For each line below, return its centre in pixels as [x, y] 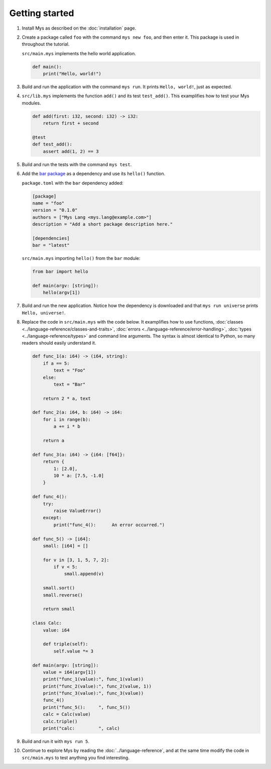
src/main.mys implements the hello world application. [79, 53]
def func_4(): [50, 497]
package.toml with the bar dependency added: [73, 183]
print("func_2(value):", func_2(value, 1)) [97, 686]
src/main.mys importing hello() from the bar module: [81, 258]
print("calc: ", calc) [81, 728]
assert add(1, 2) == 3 [71, 151]
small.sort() [59, 588]
